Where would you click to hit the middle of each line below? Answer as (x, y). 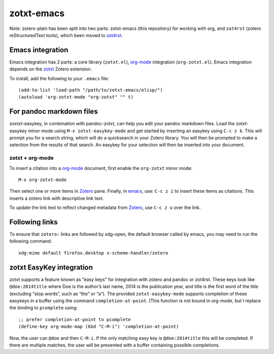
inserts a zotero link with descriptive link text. (57, 198)
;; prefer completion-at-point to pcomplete (75, 319)
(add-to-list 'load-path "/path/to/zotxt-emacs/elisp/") (91, 90)
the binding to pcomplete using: (44, 308)
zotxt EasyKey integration (51, 267)
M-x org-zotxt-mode (43, 180)
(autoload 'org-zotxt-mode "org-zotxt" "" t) (76, 97)
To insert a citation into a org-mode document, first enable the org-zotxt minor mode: (101, 168)
